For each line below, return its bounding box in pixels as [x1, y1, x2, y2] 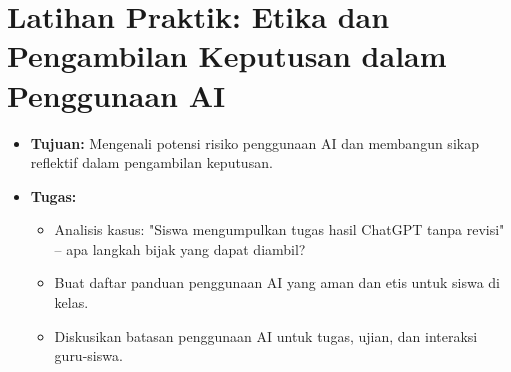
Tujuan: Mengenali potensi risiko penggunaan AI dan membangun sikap [30, 132, 479, 153]
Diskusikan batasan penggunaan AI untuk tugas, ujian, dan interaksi [54, 325, 478, 346]
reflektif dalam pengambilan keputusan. [30, 152, 273, 173]
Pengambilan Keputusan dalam [7, 35, 447, 76]
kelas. [54, 292, 89, 313]
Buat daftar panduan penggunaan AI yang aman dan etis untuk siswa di [54, 272, 501, 293]
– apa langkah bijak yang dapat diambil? [54, 238, 306, 259]
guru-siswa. [54, 345, 123, 366]
